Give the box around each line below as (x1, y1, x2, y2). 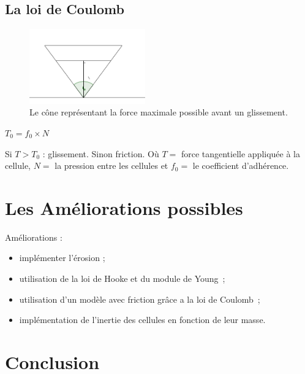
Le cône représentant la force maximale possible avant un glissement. (29, 106, 288, 119)
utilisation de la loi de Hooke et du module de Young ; (19, 272, 225, 285)
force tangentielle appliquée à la (181, 147, 300, 160)
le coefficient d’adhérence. (192, 159, 289, 172)
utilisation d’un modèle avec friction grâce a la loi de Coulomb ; (19, 292, 260, 305)
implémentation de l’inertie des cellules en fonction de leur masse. (19, 313, 266, 326)
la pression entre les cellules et (55, 159, 168, 172)
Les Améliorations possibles (5, 195, 243, 220)
